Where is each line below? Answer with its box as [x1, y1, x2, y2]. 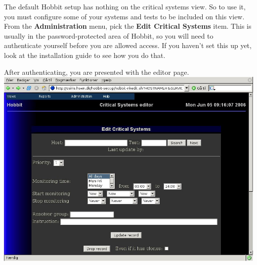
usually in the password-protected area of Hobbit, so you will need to [4, 30, 214, 41]
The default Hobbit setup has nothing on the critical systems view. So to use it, [4, 1, 246, 11]
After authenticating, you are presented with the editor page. [4, 66, 189, 77]
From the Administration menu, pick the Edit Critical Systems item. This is [4, 21, 252, 31]
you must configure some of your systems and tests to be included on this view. [4, 11, 245, 21]
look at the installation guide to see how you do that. [4, 50, 166, 60]
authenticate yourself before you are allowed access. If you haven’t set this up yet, [4, 40, 252, 51]
